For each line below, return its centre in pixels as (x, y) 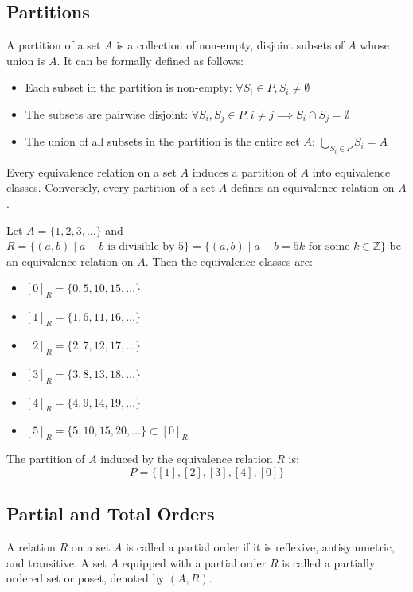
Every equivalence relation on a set (92, 171)
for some (329, 247)
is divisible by (141, 247)
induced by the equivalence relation (187, 459)
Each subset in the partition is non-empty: (129, 87)
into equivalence (351, 171)
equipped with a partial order (194, 562)
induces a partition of (244, 171)
